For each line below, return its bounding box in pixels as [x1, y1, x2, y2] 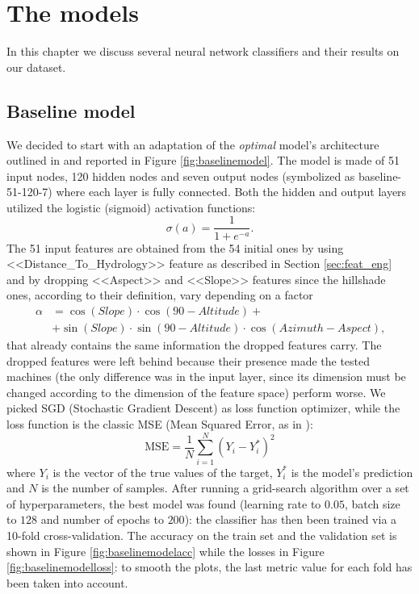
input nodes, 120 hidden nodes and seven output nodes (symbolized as [6, 167, 355, 184]
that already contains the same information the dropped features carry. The [6, 336, 382, 353]
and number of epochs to [40, 511, 164, 528]
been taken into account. [6, 574, 128, 591]
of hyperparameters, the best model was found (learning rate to [6, 495, 321, 512]
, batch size [344, 495, 400, 512]
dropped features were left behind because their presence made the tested [6, 352, 371, 369]
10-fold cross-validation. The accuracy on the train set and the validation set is [6, 527, 397, 544]
